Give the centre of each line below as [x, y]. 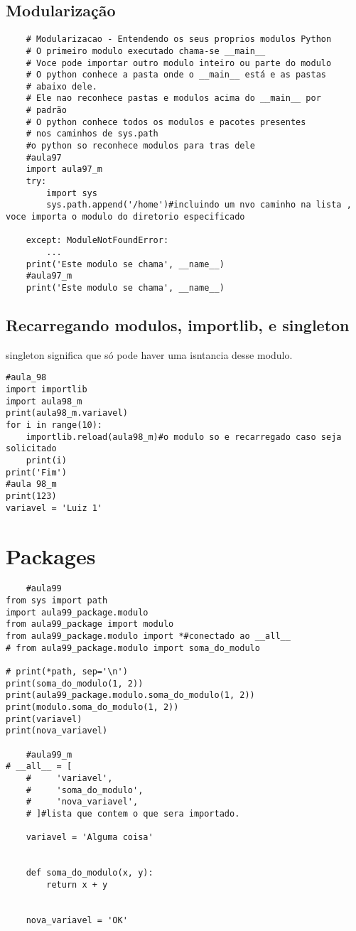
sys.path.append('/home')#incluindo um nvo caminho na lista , [199, 205]
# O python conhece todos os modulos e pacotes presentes [166, 122]
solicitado [31, 449]
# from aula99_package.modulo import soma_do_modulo [133, 648]
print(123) [31, 496]
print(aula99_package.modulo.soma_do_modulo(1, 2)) [130, 695]
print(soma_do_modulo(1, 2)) [75, 683]
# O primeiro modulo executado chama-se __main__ [146, 51]
